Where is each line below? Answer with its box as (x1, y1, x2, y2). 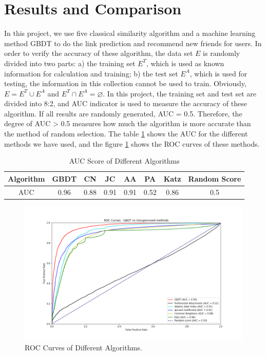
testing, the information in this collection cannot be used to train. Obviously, (4, 78, 246, 89)
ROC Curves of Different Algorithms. (25, 342, 142, 353)
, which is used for (189, 68, 248, 78)
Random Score (188, 173, 241, 184)
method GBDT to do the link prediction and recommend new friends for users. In (4, 37, 262, 48)
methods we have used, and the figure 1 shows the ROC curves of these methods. (4, 138, 260, 149)
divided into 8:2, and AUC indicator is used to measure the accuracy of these (4, 98, 247, 109)
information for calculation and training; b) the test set (4, 68, 178, 78)
